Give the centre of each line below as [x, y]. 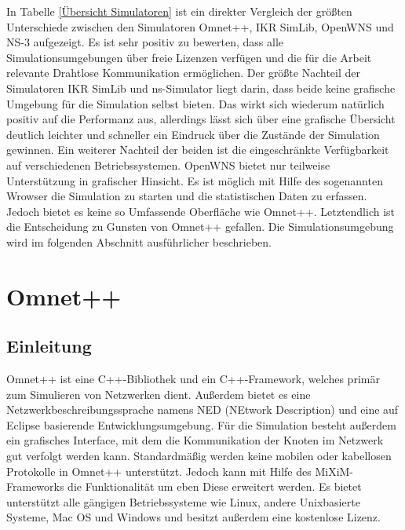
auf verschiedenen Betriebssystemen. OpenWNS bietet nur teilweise [168, 164]
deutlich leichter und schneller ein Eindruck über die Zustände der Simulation [193, 134]
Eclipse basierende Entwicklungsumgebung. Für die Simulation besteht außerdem [201, 424]
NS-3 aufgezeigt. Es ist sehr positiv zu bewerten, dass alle [145, 42]
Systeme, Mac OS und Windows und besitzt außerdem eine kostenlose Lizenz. [193, 517]
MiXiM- [334, 471]
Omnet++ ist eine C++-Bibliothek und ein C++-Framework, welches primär [193, 379]
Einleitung [49, 346]
